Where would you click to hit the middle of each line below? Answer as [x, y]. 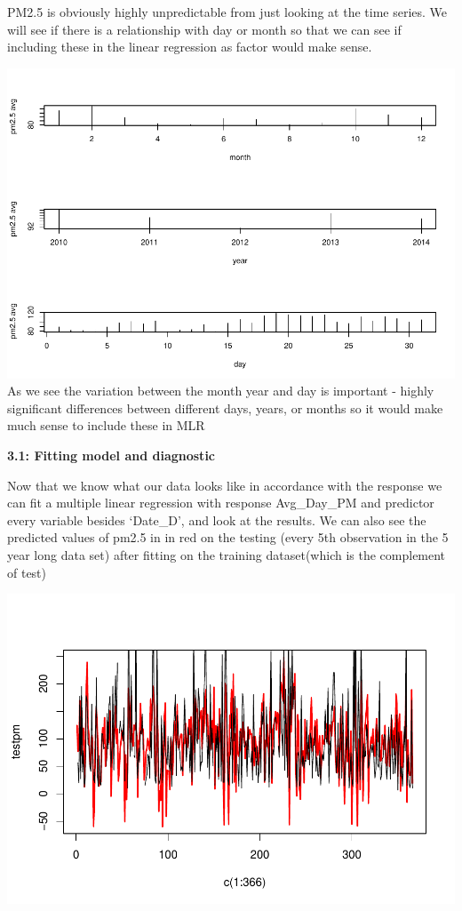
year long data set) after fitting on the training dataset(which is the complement [227, 555]
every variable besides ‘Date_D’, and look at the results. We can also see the [217, 519]
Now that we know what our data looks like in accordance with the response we [225, 485]
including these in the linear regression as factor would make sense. [190, 47]
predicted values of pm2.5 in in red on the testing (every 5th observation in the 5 [228, 537]
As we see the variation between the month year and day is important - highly [221, 391]
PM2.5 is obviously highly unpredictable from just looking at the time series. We [227, 12]
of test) [27, 572]
